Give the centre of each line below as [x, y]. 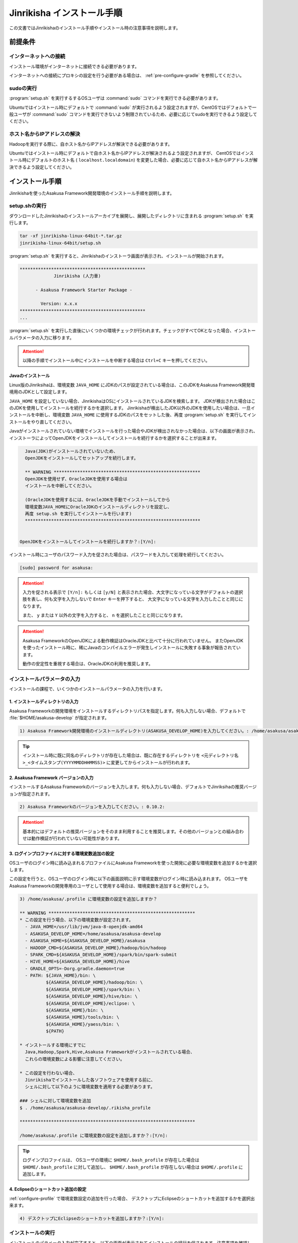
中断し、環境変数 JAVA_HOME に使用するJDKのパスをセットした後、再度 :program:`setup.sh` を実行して [141, 415]
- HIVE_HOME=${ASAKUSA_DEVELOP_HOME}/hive [77, 962]
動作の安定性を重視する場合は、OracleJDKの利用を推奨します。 [88, 664]
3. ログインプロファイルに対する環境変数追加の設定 [62, 854]
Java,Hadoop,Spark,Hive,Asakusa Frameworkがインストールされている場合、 [110, 1052]
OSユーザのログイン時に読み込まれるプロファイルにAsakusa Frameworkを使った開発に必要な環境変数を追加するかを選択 [133, 863]
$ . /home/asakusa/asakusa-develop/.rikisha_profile [85, 1108]
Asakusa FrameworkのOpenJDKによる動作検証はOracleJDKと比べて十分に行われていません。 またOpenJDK [133, 640]
